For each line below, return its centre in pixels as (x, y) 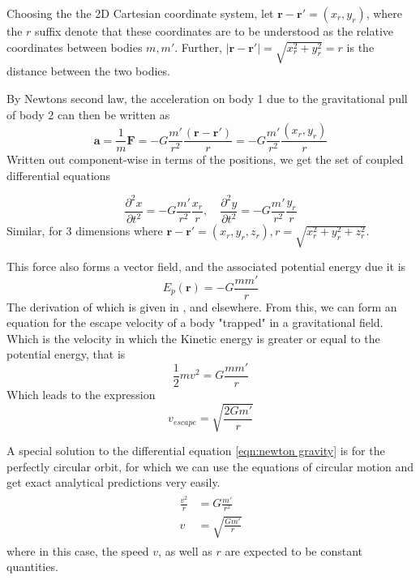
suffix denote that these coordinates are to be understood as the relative (214, 31)
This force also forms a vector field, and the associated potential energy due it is (206, 266)
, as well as (185, 550)
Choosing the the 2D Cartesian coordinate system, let (140, 13)
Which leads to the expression (81, 395)
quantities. (32, 567)
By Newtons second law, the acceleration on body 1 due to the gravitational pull (207, 98)
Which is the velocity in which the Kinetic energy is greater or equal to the (193, 338)
